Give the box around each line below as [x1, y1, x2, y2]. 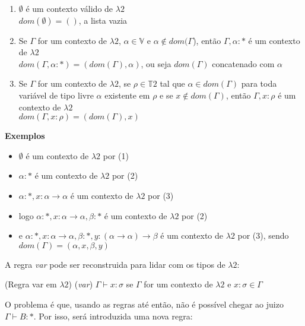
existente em [104, 88, 150, 101]
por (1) [103, 149, 129, 162]
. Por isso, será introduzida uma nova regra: [33, 309, 193, 322]
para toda [241, 77, 277, 90]
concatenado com [212, 57, 275, 69]
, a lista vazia [78, 14, 128, 26]
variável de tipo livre [18, 88, 94, 101]
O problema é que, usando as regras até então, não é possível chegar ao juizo [5, 297, 284, 310]
